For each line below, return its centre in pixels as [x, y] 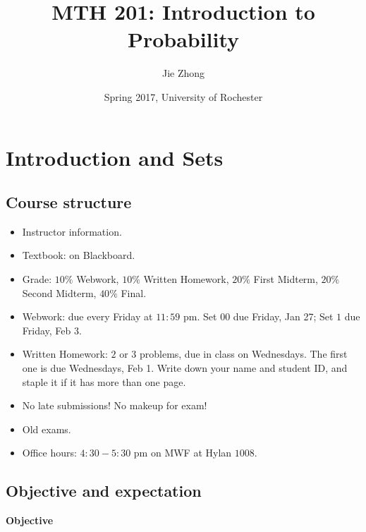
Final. [134, 292]
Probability [183, 39]
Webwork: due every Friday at [87, 316]
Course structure [69, 202]
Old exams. [47, 429]
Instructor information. [72, 231]
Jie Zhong [183, 73]
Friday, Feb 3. [52, 330]
